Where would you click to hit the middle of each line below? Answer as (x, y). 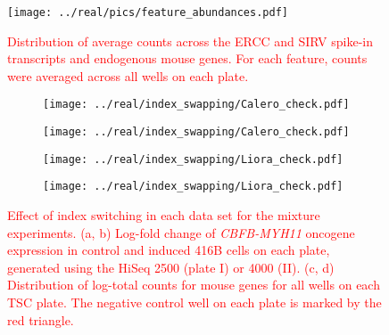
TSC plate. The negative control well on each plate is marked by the (194, 302)
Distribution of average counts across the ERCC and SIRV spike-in (190, 41)
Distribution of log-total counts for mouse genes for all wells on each (194, 285)
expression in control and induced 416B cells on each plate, (169, 250)
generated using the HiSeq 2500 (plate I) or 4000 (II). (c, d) (171, 267)
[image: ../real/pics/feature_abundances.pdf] (148, 12)
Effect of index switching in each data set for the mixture (164, 215)
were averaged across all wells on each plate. (128, 75)
